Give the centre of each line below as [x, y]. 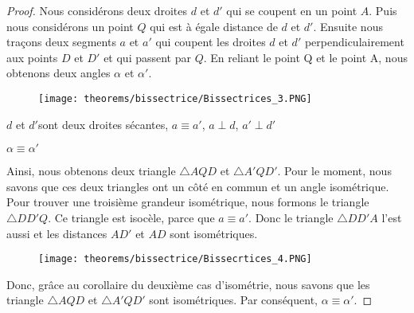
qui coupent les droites [211, 42]
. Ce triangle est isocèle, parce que [131, 217]
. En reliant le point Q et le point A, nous [305, 57]
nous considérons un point [70, 26]
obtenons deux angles [59, 73]
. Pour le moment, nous [334, 171]
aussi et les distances [57, 233]
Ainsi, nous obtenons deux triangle [91, 171]
